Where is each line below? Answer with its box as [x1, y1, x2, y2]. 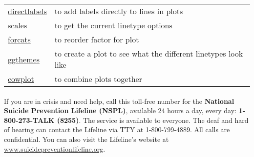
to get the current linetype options [54, 20, 172, 31]
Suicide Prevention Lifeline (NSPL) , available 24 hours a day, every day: [4, 105, 237, 116]
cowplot [8, 73, 34, 84]
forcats [8, 34, 31, 45]
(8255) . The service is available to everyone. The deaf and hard [57, 115, 249, 125]
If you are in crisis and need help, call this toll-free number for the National [4, 96, 234, 106]
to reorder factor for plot [54, 34, 139, 45]
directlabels [8, 5, 47, 17]
